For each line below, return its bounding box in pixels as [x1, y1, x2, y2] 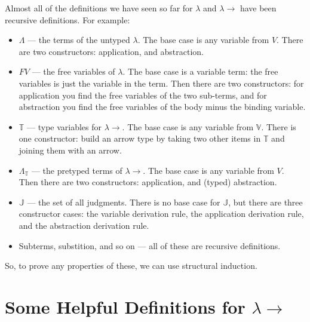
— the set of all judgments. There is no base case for [27, 195, 220, 208]
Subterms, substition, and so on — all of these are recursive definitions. [19, 239, 281, 252]
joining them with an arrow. [19, 143, 122, 156]
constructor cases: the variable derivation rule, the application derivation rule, [19, 207, 304, 220]
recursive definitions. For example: [5, 13, 130, 26]
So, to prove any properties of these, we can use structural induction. [5, 259, 257, 272]
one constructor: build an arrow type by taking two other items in [19, 132, 261, 145]
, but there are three [228, 195, 303, 208]
